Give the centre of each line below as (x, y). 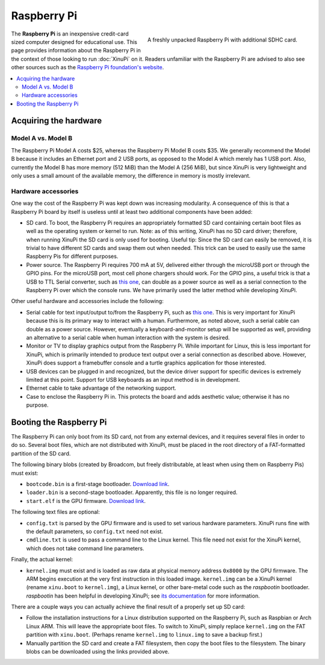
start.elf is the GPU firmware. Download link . (86, 501)
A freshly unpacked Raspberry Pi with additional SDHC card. (222, 40)
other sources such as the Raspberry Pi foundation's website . (88, 67)
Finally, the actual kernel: (42, 560)
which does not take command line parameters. (85, 548)
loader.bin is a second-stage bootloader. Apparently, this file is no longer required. (132, 492)
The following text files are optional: (56, 512)
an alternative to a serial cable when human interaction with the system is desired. (128, 338)
